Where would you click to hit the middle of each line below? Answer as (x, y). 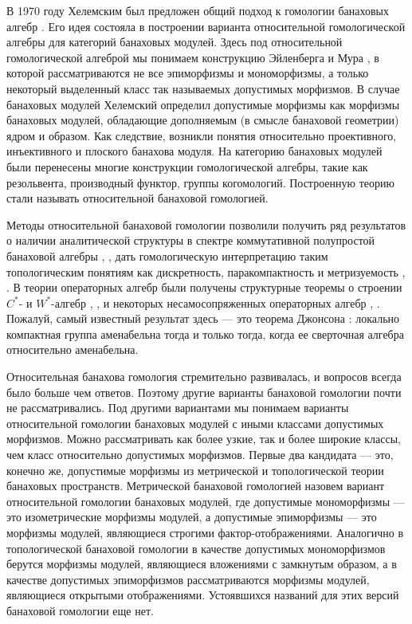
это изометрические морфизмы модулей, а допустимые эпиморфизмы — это (192, 517)
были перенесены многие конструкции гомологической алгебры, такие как (187, 166)
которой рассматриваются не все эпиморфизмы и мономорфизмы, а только (188, 73)
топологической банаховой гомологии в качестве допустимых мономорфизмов (196, 548)
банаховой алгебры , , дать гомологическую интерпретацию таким (167, 255)
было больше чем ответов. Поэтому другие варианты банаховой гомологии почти (204, 392)
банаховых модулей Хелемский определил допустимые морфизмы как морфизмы (203, 104)
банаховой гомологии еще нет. (80, 610)
